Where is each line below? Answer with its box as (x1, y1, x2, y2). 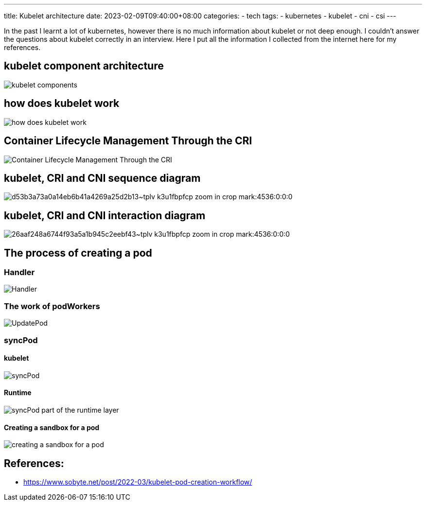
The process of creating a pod (4, 246, 152, 259)
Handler (4, 267, 35, 278)
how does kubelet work (4, 97, 120, 110)
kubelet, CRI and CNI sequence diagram (4, 172, 201, 184)
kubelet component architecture (4, 60, 164, 72)
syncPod (4, 335, 38, 345)
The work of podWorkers (4, 301, 100, 311)
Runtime (4, 388, 32, 397)
